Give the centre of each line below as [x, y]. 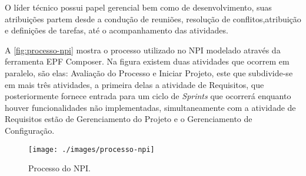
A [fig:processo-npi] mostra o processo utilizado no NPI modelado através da [143, 50]
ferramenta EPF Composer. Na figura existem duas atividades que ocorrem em [147, 61]
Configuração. [30, 130]
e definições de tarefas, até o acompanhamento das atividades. [117, 30]
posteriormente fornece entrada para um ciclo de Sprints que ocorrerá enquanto [148, 96]
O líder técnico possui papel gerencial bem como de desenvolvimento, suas [138, 7]
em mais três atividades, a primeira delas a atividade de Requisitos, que [134, 84]
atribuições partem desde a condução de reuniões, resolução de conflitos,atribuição [153, 18]
